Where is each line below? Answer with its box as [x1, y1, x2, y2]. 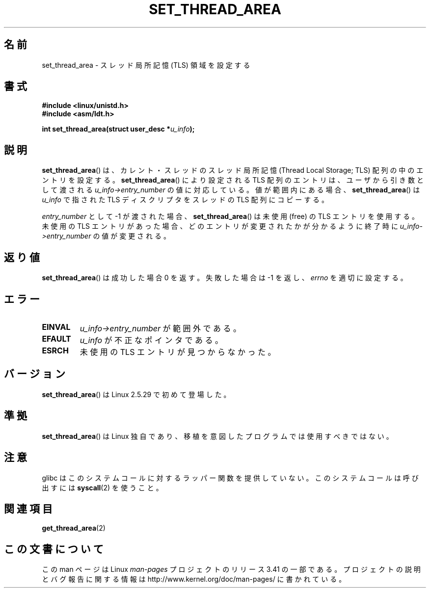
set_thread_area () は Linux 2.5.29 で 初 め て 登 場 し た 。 [42, 390, 231, 399]
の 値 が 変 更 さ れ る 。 [93, 232, 170, 241]
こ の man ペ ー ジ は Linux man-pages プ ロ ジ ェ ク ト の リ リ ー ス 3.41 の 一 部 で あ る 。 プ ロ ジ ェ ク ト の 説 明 [42, 565, 421, 574]
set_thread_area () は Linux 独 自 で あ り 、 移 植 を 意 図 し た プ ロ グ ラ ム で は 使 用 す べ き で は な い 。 [42, 431, 393, 440]
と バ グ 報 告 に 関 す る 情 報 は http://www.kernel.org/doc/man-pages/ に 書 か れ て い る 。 [42, 575, 346, 584]
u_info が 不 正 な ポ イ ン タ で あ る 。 [80, 335, 223, 345]
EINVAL [42, 322, 71, 332]
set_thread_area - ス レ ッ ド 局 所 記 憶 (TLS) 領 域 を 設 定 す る [42, 60, 250, 69]
